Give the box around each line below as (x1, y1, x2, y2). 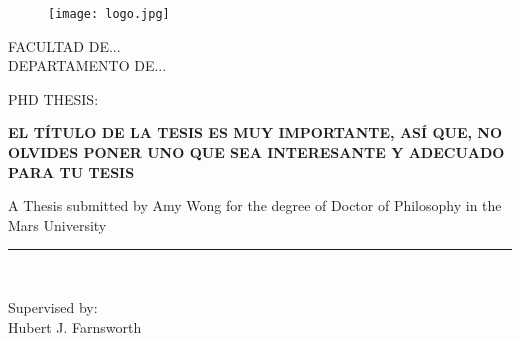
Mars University (8, 214, 107, 235)
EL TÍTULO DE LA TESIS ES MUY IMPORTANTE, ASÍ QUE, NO (8, 122, 503, 143)
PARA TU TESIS (8, 161, 135, 182)
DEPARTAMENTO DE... (8, 55, 167, 76)
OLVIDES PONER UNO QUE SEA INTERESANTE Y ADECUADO (8, 142, 505, 163)
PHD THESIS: (8, 88, 99, 109)
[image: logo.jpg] (48, 7, 170, 21)
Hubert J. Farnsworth (8, 316, 142, 337)
